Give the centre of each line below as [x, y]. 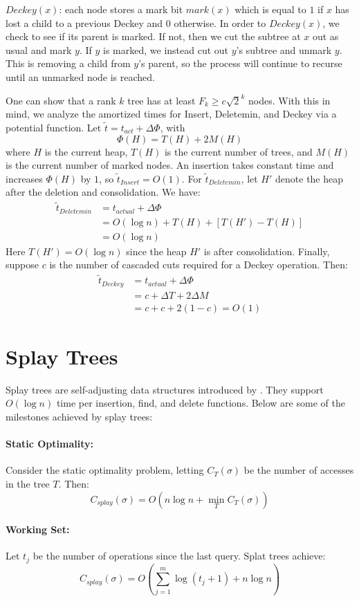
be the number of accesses [299, 470]
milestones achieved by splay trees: [79, 417]
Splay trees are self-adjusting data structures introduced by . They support [165, 389]
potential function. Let [54, 128]
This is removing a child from [68, 63]
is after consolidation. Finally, [267, 251]
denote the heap [310, 178]
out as [325, 36]
